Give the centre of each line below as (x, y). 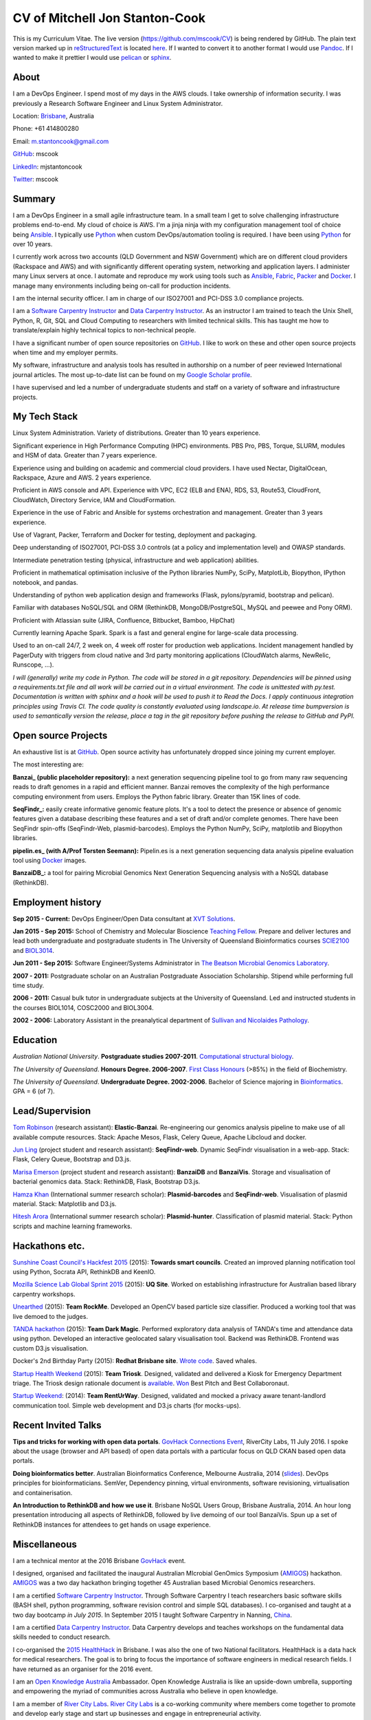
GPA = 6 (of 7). (34, 1091)
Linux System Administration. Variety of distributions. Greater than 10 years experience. (137, 433)
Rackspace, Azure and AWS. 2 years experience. (82, 477)
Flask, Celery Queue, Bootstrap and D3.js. (72, 1159)
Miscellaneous (45, 1544)
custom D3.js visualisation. (50, 1348)
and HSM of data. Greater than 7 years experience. (85, 455)
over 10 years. (33, 244)
